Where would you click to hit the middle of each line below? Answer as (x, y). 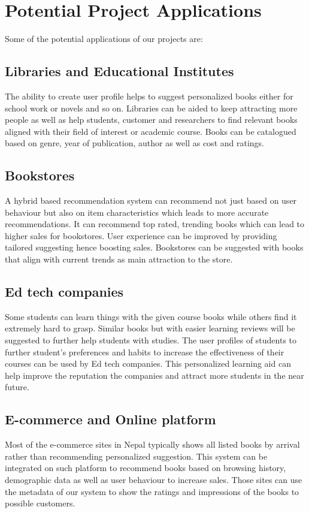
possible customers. (40, 503)
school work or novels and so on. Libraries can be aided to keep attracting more (151, 108)
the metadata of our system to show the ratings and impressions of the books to (152, 491)
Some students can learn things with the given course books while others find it (151, 316)
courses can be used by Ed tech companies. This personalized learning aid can (148, 363)
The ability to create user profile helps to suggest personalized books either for (149, 96)
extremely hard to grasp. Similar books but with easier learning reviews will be (150, 328)
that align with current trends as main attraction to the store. (119, 259)
